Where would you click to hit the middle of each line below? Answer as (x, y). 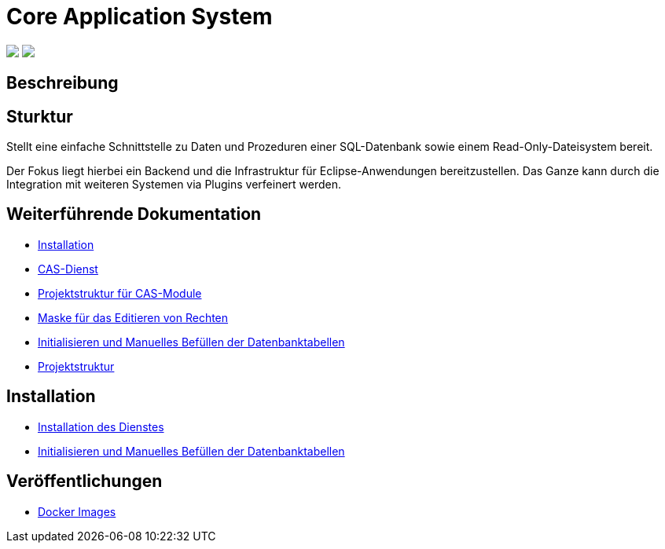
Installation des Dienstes (101, 426)
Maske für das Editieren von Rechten (133, 317)
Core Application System (140, 16)
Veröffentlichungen (85, 481)
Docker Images (77, 511)
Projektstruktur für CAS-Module (120, 293)
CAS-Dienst (68, 269)
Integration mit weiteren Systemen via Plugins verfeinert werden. (174, 185)
